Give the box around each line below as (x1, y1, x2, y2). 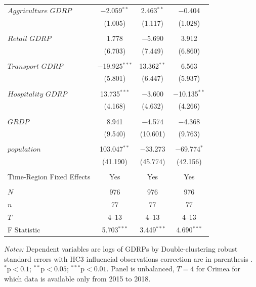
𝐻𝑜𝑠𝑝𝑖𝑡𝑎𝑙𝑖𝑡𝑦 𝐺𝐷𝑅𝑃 (8, 90, 67, 98)
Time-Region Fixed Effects (8, 171, 91, 182)
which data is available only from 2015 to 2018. (4, 273, 151, 283)
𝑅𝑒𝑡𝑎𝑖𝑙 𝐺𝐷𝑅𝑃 (8, 35, 51, 42)
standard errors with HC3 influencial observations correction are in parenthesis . (4, 253, 253, 264)
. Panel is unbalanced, (106, 263, 175, 274)
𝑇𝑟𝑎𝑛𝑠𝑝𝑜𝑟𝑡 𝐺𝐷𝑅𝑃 (8, 63, 63, 70)
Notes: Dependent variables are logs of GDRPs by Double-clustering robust (4, 244, 238, 254)
